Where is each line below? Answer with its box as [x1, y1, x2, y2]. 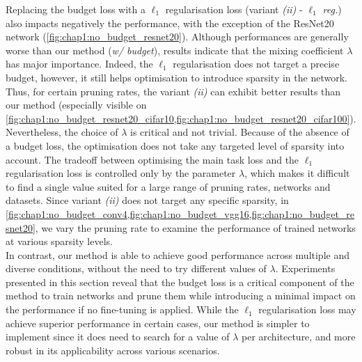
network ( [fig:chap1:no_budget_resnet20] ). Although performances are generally [6, 29, 349, 44]
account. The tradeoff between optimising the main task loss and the [6, 152, 299, 166]
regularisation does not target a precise [173, 56, 340, 71]
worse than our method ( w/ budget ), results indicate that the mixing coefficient [6, 42, 344, 57]
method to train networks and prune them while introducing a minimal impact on [6, 288, 356, 303]
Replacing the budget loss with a [6, 2, 146, 16]
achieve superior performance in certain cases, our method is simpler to [6, 315, 310, 330]
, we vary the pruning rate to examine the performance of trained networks [35, 220, 356, 235]
